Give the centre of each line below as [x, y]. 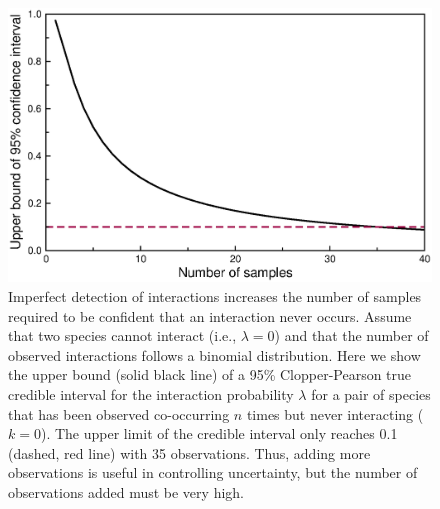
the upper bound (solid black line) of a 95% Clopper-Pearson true [210, 374]
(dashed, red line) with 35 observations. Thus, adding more [189, 452]
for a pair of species [371, 393]
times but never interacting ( [335, 413]
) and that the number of [351, 335]
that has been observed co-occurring [119, 413]
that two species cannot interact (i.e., [122, 335]
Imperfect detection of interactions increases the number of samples [215, 295]
